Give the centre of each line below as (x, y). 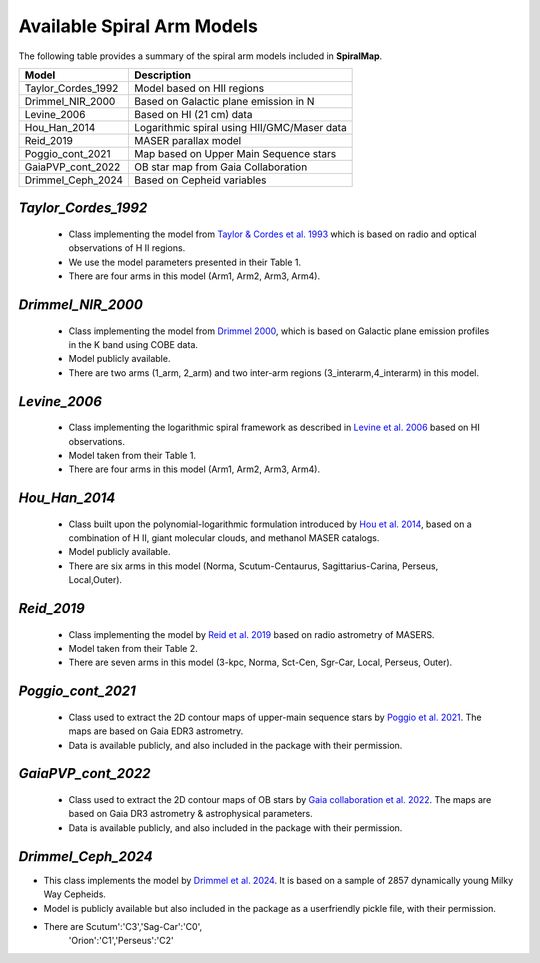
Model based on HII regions (199, 88)
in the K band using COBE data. (133, 344)
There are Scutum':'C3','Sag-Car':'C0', (123, 926)
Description (162, 75)
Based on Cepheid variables (200, 180)
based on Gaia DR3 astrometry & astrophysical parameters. (191, 814)
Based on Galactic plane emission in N (224, 101)
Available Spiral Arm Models (138, 26)
